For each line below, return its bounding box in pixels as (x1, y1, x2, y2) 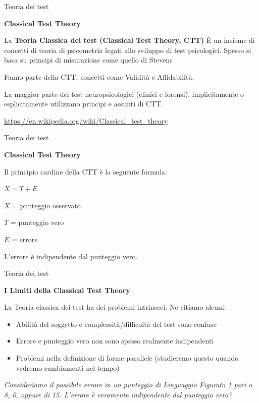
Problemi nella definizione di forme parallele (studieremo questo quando (16, 353, 239, 363)
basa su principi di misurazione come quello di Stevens (4, 54, 173, 65)
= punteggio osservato (12, 200, 81, 210)
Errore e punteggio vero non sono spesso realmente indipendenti (16, 335, 214, 346)
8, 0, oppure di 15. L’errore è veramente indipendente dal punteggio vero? (4, 389, 232, 399)
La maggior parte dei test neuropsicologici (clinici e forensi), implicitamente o (4, 88, 244, 99)
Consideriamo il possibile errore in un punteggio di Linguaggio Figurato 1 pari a (4, 379, 252, 390)
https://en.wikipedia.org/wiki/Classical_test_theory (4, 115, 168, 126)
